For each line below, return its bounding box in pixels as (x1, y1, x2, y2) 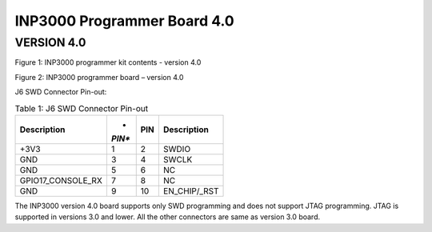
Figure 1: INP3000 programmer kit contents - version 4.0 (14, 58, 202, 67)
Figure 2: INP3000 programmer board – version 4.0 (14, 72, 184, 82)
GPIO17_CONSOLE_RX (19, 174, 103, 186)
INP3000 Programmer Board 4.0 (14, 12, 235, 30)
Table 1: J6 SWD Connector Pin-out (14, 102, 148, 114)
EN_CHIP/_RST (162, 185, 219, 196)
